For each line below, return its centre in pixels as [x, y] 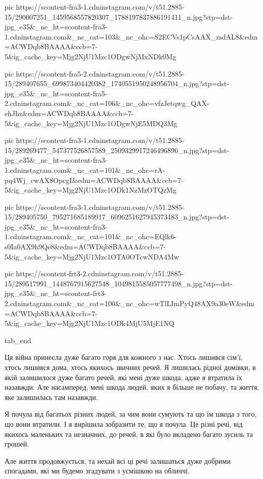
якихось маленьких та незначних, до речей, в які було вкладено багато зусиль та [129, 434]
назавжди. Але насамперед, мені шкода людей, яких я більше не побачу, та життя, [132, 387]
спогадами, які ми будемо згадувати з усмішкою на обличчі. [97, 471]
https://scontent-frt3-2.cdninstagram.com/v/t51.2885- [100, 273]
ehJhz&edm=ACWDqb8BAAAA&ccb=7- [69, 113]
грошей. [17, 444]
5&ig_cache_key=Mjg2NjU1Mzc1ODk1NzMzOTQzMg [91, 190]
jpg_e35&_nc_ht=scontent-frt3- [56, 293]
